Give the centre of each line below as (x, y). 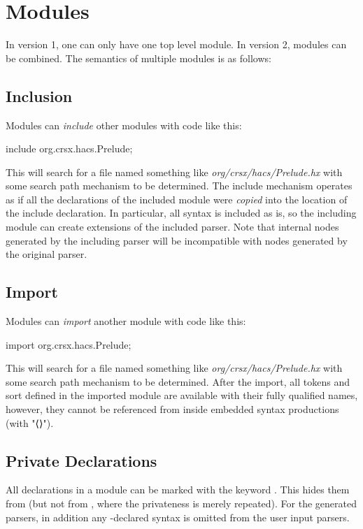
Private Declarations (81, 460)
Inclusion (39, 95)
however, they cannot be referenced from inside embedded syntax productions (172, 409)
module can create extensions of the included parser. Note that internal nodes (172, 227)
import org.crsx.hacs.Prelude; (69, 344)
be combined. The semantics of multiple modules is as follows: (138, 58)
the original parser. (47, 254)
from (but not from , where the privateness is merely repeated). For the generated (181, 503)
